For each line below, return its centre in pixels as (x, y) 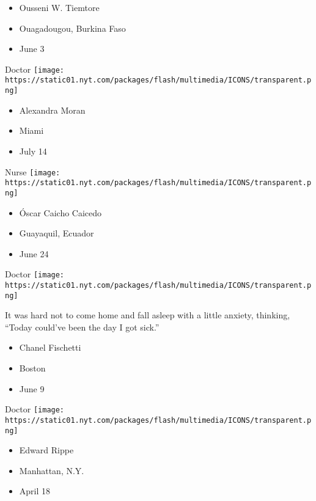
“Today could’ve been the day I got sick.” (82, 327)
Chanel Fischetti (50, 347)
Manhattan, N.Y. (52, 470)
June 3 (32, 49)
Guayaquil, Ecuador (57, 233)
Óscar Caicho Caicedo (61, 212)
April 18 (35, 491)
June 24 (34, 253)
